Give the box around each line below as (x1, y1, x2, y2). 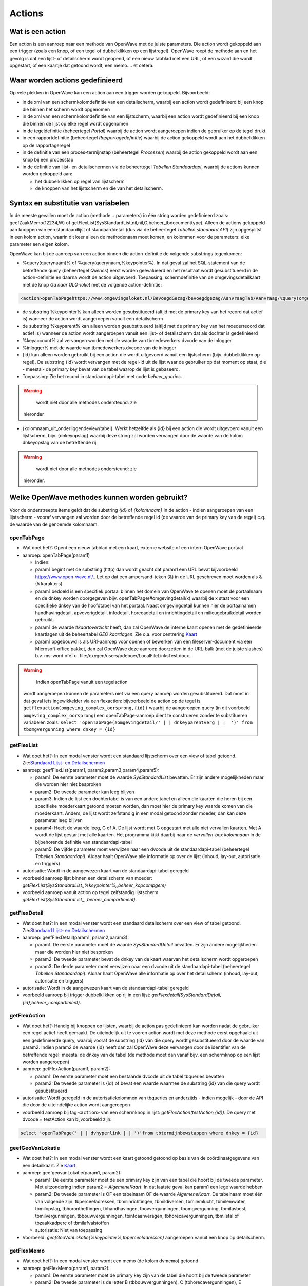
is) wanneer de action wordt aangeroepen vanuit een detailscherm (22, 316, 163, 321)
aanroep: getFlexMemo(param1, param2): (22, 1265, 110, 1271)
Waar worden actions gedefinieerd (9, 76, 123, 85)
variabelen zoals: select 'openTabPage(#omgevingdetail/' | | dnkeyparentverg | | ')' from (23, 719, 253, 725)
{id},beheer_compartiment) (22, 999, 80, 1005)
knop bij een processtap (22, 156, 74, 163)
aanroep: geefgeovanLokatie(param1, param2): (22, 1169, 122, 1175)
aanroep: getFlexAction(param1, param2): (22, 1066, 110, 1072)
